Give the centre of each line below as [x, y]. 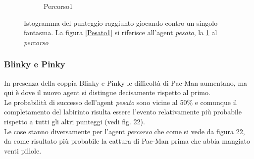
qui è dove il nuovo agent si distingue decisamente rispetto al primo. [107, 92]
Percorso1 [58, 6]
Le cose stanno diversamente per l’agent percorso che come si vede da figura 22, [125, 131]
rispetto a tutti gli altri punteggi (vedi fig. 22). [75, 121]
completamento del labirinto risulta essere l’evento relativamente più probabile [123, 112]
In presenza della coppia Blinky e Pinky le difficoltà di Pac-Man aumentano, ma [126, 82]
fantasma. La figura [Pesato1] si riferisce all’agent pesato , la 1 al [121, 32]
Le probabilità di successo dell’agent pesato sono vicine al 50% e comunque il [121, 102]
